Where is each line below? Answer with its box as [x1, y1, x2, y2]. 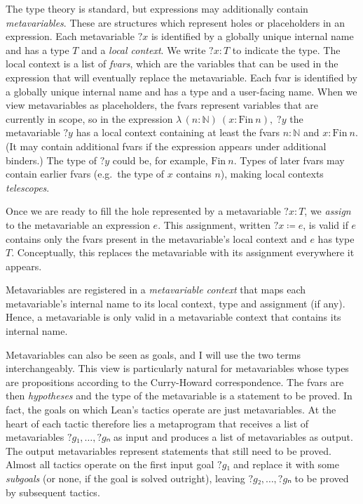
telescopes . [6, 180, 50, 194]
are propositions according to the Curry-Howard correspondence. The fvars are [6, 374, 344, 389]
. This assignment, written [158, 217, 271, 232]
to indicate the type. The [232, 42, 341, 57]
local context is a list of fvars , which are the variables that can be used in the [6, 56, 338, 71]
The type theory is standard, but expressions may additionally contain [6, 1, 308, 15]
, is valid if [303, 217, 348, 232]
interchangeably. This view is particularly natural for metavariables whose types [6, 361, 349, 376]
